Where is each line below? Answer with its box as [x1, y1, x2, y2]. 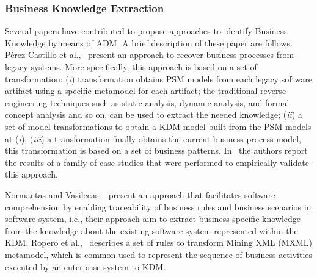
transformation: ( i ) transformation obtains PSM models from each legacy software [5, 72, 312, 85]
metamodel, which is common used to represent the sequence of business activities [5, 248, 313, 261]
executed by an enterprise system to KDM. [5, 260, 166, 273]
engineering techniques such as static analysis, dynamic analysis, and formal [5, 96, 290, 109]
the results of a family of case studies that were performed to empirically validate [5, 156, 309, 168]
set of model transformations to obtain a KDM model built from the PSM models [5, 120, 312, 132]
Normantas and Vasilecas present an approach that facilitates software [5, 188, 275, 201]
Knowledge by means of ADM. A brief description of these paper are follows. [5, 36, 293, 49]
